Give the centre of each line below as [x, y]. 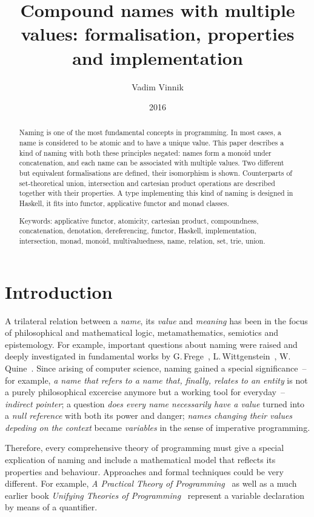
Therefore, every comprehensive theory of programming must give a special [145, 448]
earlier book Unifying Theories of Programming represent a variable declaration [155, 495]
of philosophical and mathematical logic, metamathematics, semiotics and [142, 332]
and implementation [158, 57]
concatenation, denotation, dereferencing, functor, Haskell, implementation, [138, 231]
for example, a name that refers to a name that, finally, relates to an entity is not [156, 380]
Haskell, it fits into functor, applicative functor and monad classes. [124, 203]
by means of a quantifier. [51, 507]
